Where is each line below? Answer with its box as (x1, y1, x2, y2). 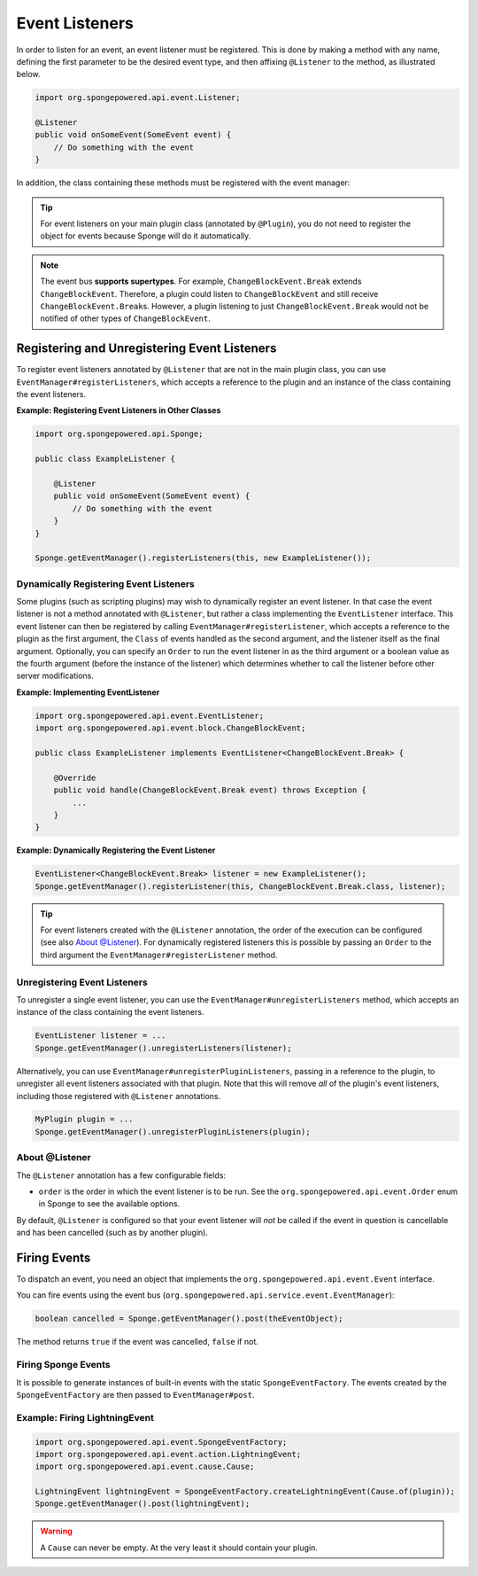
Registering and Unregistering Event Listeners (16, 341, 277, 356)
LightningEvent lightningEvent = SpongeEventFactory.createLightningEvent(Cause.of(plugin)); (35, 1486, 456, 1497)
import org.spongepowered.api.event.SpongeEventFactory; (35, 1437, 288, 1447)
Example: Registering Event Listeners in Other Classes (16, 405, 221, 416)
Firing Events (16, 1250, 91, 1265)
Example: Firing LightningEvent (16, 1411, 154, 1424)
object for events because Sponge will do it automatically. (40, 230, 251, 241)
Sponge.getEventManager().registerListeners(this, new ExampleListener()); (35, 553, 372, 563)
